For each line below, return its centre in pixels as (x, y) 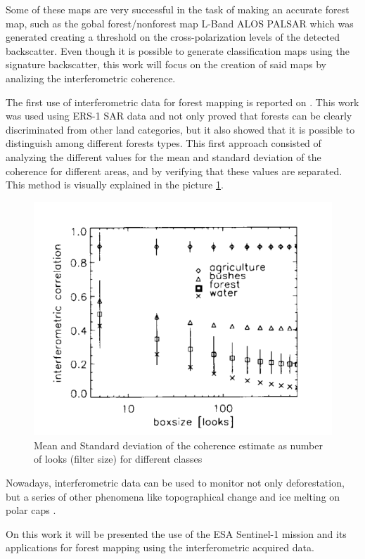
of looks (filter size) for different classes (118, 459)
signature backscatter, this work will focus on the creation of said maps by (166, 64)
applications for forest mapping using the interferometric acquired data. (160, 547)
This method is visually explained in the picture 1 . (115, 185)
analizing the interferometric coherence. (91, 78)
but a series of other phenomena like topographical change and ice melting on (173, 496)
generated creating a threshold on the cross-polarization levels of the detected (173, 37)
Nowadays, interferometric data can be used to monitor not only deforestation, (175, 483)
